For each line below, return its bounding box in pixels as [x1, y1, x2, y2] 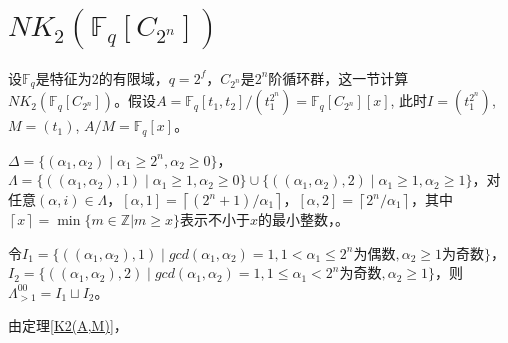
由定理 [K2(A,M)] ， [8, 315, 128, 336]
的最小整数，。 [258, 209, 350, 230]
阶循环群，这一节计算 [268, 67, 409, 88]
